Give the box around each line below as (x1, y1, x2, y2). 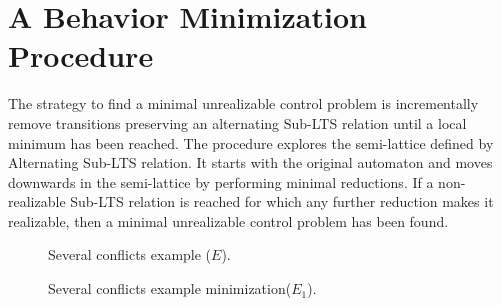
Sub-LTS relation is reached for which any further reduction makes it (70, 191, 494, 212)
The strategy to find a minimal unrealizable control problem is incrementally (8, 93, 479, 114)
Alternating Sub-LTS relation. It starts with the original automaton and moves (8, 152, 493, 173)
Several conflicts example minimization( (48, 278, 292, 299)
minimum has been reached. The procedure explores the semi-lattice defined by (8, 132, 494, 153)
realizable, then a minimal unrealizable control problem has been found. (8, 210, 449, 231)
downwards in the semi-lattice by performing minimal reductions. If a (8, 171, 434, 192)
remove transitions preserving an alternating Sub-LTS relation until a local (8, 112, 467, 133)
